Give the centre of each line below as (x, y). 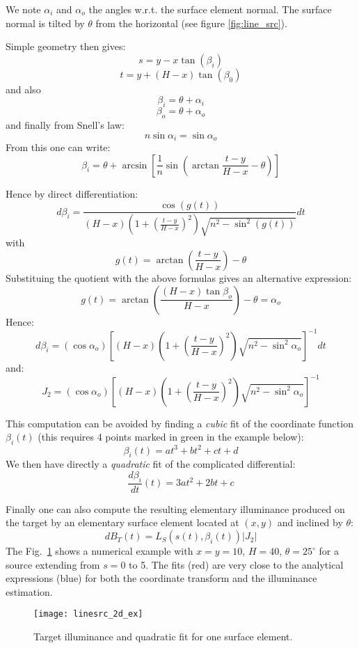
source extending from (53, 564)
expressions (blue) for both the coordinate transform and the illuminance (161, 578)
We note (23, 9)
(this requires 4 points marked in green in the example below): (171, 437)
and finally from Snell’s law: (65, 124)
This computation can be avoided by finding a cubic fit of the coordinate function (179, 423)
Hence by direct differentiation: (72, 193)
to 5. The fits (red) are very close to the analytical (236, 564)
